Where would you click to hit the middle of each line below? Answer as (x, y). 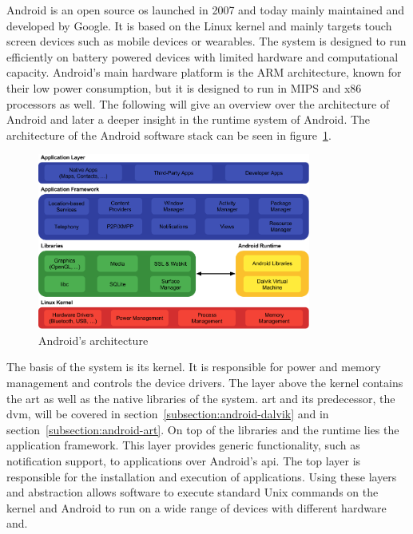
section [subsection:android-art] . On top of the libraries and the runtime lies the (203, 429)
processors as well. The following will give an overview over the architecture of (198, 103)
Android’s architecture (93, 340)
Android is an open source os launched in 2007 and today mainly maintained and (206, 10)
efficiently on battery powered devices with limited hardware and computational (203, 56)
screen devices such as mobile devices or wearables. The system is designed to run (206, 41)
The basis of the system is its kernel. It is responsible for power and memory (194, 367)
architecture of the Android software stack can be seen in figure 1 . (169, 134)
